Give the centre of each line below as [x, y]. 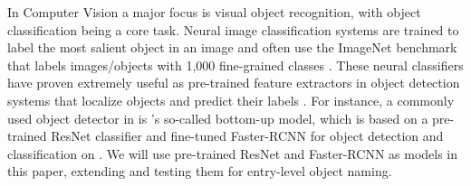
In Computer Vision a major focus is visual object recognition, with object [214, 12]
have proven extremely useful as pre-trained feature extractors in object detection [234, 83]
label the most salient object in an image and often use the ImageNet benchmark [232, 47]
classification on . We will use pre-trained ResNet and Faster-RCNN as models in [233, 153]
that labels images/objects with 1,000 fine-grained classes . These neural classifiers [235, 65]
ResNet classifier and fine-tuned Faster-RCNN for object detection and [247, 136]
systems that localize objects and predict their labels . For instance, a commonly [231, 100]
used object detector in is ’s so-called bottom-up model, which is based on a [218, 118]
